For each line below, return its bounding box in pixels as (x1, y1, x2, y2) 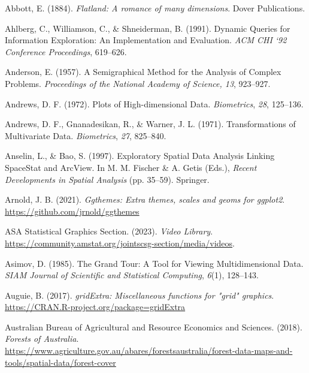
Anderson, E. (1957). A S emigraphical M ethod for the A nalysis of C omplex (5, 65, 281, 78)
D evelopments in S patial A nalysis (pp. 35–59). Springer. (5, 173, 210, 185)
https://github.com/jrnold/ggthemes (5, 204, 140, 217)
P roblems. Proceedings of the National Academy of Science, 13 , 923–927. (5, 77, 271, 89)
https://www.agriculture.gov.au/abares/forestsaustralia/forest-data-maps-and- (5, 344, 293, 357)
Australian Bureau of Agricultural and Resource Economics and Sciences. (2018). (5, 320, 302, 333)
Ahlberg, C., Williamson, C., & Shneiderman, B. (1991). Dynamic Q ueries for (5, 22, 290, 34)
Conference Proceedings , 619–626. (5, 45, 127, 58)
